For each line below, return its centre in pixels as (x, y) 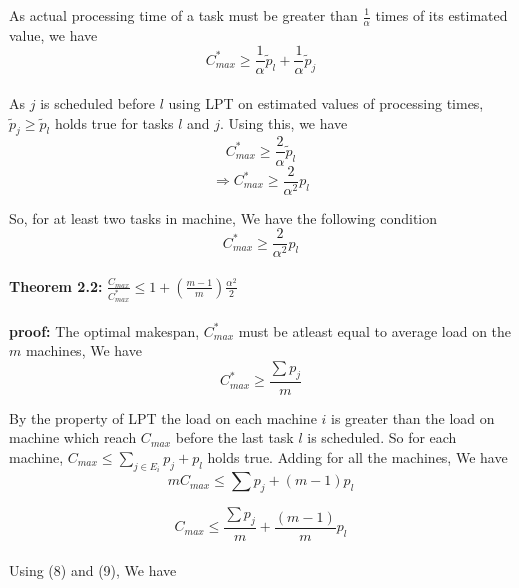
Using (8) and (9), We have (93, 569)
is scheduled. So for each (382, 437)
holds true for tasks (114, 122)
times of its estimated (441, 15)
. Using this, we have (284, 122)
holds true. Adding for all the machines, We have (357, 456)
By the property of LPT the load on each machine (163, 417)
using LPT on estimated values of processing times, (326, 103)
